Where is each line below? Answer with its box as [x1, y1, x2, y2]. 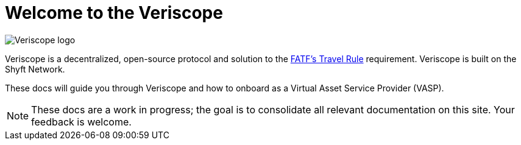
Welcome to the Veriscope [5, 2, 223, 23]
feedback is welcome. [31, 115, 132, 128]
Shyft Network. [5, 63, 65, 74]
